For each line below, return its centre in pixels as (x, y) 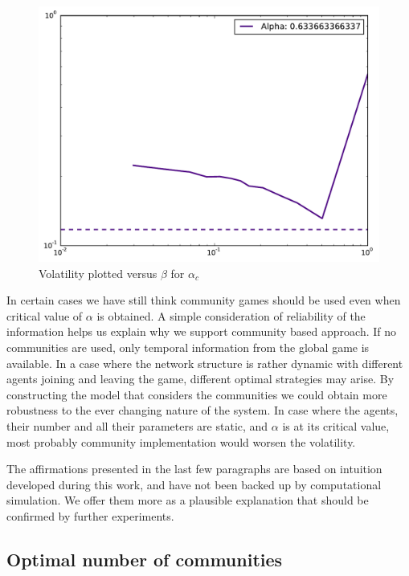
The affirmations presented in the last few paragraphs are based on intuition (194, 469)
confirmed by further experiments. (90, 515)
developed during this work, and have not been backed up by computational (194, 484)
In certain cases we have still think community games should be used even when (204, 300)
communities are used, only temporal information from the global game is (188, 347)
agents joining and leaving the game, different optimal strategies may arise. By (200, 379)
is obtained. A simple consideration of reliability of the (231, 315)
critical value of (45, 315)
